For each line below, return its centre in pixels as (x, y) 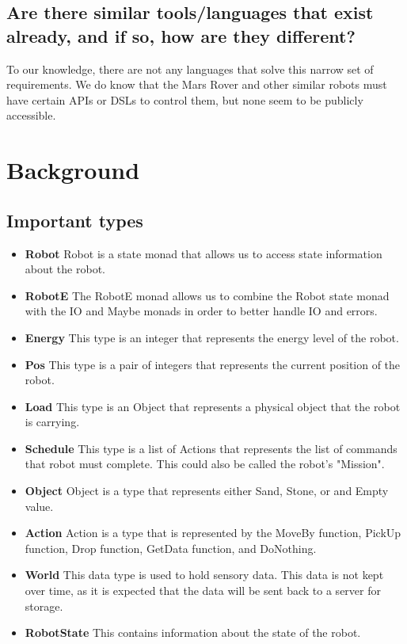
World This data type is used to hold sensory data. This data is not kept (204, 575)
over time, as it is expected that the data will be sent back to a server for (203, 591)
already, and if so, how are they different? (181, 35)
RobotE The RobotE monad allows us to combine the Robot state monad (207, 295)
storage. (44, 606)
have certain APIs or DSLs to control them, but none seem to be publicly (185, 99)
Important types (75, 220)
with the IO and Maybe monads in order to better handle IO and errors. (201, 311)
